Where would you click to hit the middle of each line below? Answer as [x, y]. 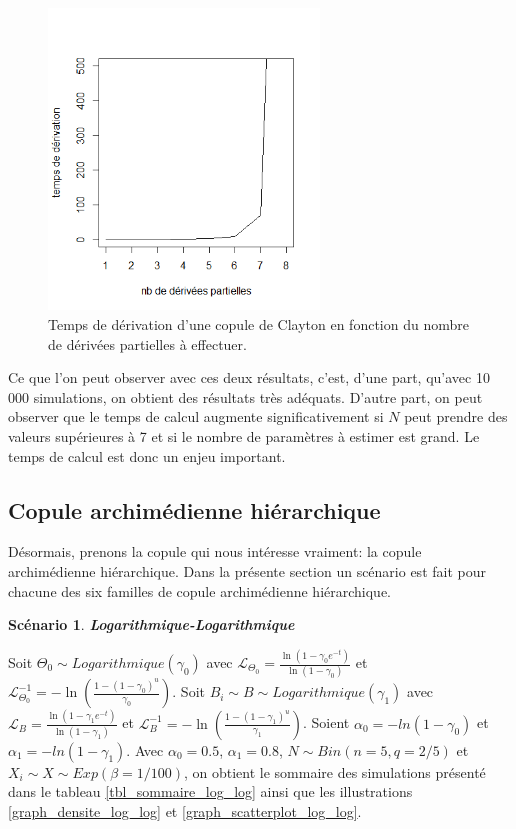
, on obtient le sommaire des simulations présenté [334, 771]
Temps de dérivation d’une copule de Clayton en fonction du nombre [258, 323]
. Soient [326, 722]
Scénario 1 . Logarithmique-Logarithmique [151, 624]
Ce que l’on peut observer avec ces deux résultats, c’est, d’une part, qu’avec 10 [249, 377]
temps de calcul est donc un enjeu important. [147, 455]
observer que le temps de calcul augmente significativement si [196, 416]
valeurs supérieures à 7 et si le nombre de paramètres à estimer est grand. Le [244, 435]
